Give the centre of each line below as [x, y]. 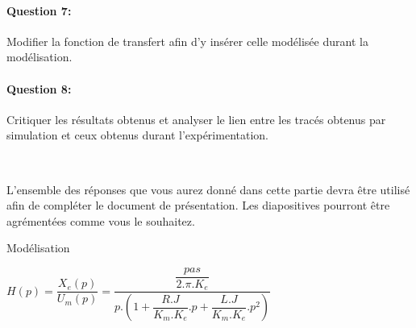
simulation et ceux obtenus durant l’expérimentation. [137, 135]
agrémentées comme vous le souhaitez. [101, 220]
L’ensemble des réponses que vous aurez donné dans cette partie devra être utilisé [208, 189]
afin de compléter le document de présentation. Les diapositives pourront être [198, 205]
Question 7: [39, 10]
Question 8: [39, 88]
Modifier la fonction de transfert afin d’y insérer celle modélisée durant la [187, 41]
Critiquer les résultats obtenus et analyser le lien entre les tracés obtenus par [196, 119]
